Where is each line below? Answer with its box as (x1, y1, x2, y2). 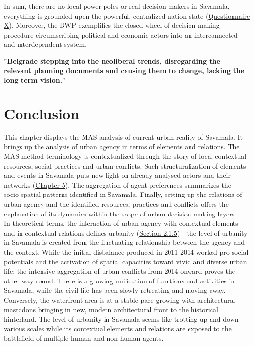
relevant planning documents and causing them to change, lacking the (4, 65, 244, 75)
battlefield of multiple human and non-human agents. (4, 333, 164, 343)
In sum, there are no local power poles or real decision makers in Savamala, (4, 1, 230, 11)
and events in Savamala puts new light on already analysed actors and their (4, 170, 231, 180)
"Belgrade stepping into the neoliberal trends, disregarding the (4, 55, 220, 65)
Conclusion (4, 103, 80, 123)
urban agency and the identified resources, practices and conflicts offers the (4, 199, 229, 209)
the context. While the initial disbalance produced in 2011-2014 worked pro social (4, 247, 249, 257)
